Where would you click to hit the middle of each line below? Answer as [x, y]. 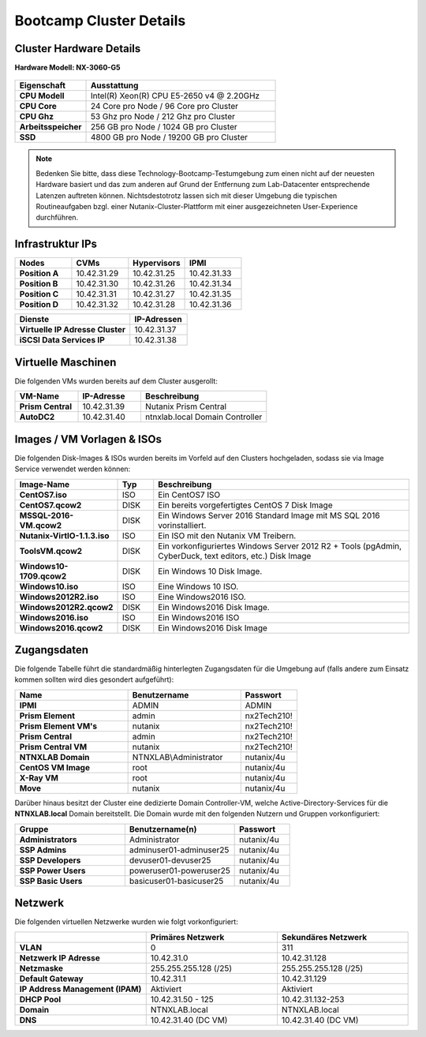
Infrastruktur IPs [56, 244]
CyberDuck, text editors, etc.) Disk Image [235, 556]
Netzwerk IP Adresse [60, 957]
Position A [39, 274]
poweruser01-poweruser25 [179, 870]
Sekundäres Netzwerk [324, 937]
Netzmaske [41, 968]
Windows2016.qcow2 [61, 627]
